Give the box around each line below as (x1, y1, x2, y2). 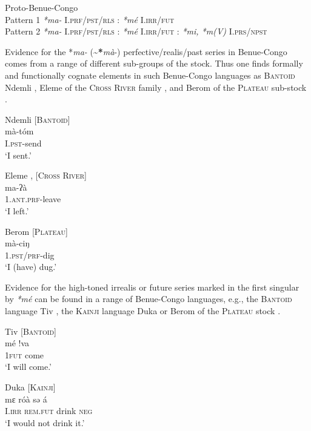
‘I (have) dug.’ (5, 260, 57, 273)
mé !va (5, 337, 30, 349)
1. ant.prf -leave (5, 192, 61, 205)
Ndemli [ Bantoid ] (5, 113, 70, 125)
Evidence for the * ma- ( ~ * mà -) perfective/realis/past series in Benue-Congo (5, 45, 287, 58)
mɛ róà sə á (5, 392, 47, 405)
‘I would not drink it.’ (5, 416, 85, 429)
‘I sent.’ (5, 148, 32, 161)
